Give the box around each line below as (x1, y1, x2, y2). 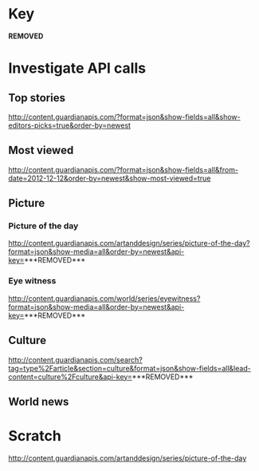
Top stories (8, 91, 66, 105)
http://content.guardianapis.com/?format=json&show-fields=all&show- (8, 112, 241, 121)
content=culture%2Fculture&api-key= (8, 372, 133, 382)
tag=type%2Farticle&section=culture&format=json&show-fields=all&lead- (8, 363, 251, 373)
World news (8, 394, 69, 408)
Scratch (8, 427, 61, 445)
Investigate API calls (8, 59, 146, 77)
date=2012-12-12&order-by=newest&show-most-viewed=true (8, 173, 211, 183)
